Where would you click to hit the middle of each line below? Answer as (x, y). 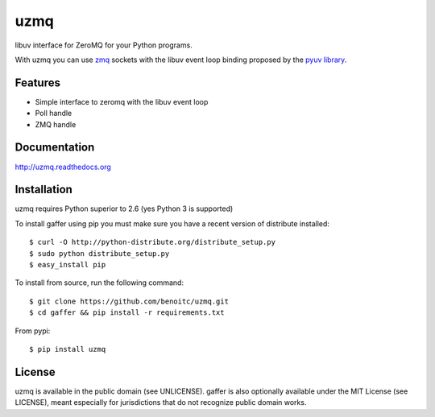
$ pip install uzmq (68, 349)
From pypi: (33, 331)
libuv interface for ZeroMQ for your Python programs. (104, 45)
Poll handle (54, 114)
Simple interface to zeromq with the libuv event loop (122, 101)
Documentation (55, 148)
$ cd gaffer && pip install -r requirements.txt (127, 313)
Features (37, 83)
